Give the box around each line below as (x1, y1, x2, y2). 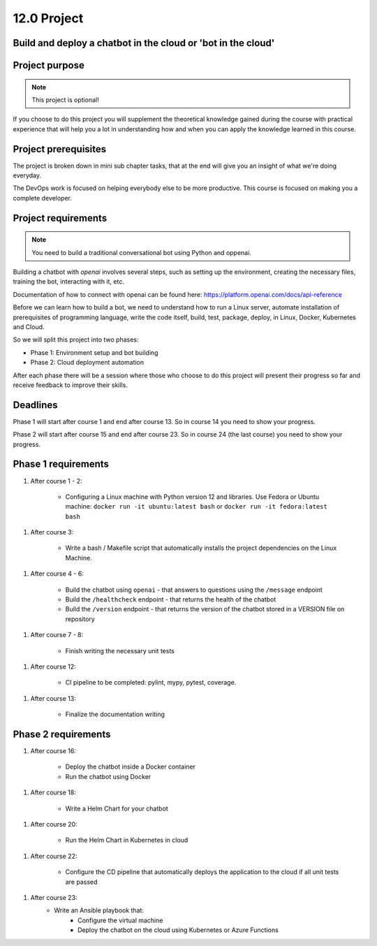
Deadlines (13, 399, 59, 411)
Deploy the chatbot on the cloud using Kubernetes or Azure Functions (77, 926, 279, 934)
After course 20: (30, 820, 78, 829)
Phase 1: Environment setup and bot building (30, 348, 158, 356)
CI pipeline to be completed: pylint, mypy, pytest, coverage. (65, 678, 237, 687)
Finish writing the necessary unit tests (65, 646, 175, 655)
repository (65, 615, 96, 623)
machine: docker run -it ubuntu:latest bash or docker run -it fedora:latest (65, 502, 327, 511)
